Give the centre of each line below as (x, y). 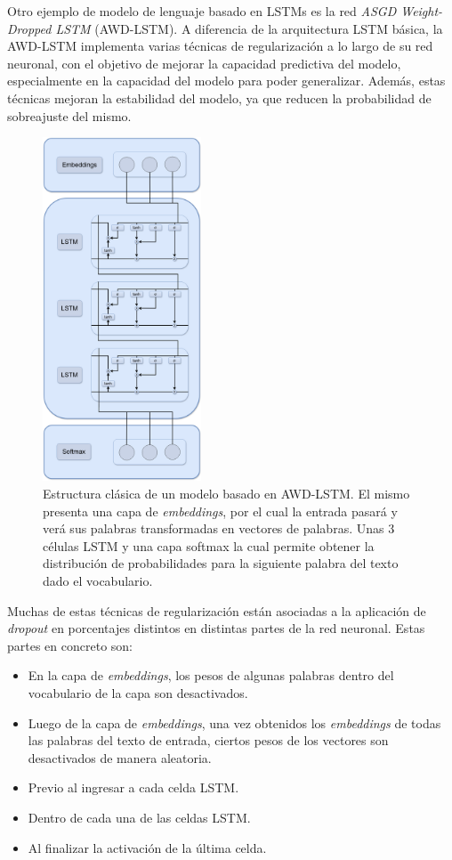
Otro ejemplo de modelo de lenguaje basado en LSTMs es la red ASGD (202, 11)
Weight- (422, 11)
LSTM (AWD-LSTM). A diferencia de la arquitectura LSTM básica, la (249, 28)
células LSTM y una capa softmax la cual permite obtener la (209, 545)
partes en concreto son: (70, 645)
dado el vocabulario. (98, 581)
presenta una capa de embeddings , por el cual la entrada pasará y (220, 511)
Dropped (29, 28)
